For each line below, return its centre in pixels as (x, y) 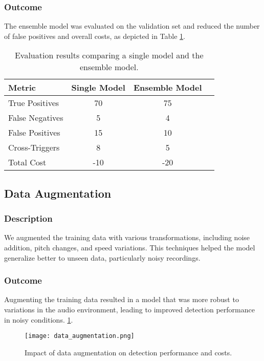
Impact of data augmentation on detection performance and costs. (128, 352)
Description (28, 218)
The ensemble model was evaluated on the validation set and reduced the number (132, 26)
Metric (22, 88)
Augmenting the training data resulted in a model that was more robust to (122, 299)
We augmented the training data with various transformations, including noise (127, 237)
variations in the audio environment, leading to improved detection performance (129, 309)
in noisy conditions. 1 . (39, 319)
